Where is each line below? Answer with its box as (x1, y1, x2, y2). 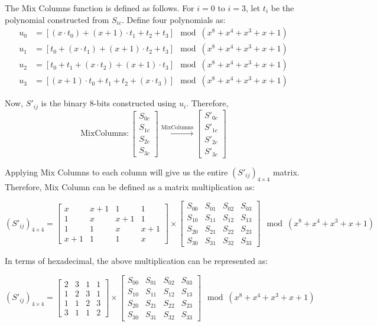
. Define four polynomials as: (122, 13, 226, 25)
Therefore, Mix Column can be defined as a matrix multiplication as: (5, 180, 255, 193)
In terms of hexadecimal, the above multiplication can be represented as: (5, 255, 268, 267)
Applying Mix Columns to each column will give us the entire (5, 165, 228, 178)
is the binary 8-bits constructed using (41, 97, 177, 109)
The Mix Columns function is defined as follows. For (5, 2, 194, 14)
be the (271, 2, 294, 14)
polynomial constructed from (5, 13, 109, 25)
